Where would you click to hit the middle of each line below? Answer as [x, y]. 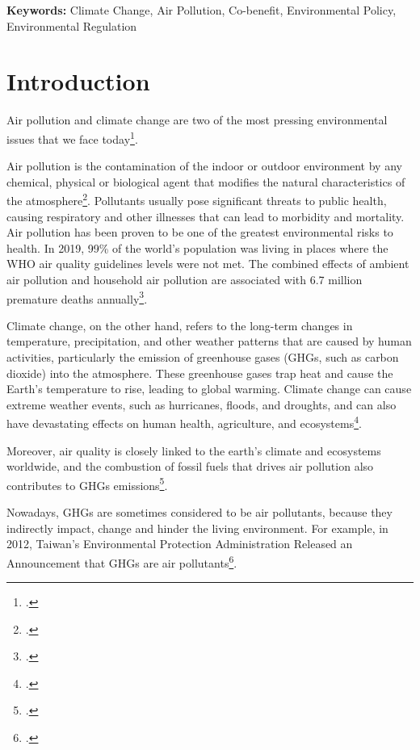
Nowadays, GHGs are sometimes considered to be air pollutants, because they [199, 512]
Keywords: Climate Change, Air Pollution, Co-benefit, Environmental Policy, [202, 10]
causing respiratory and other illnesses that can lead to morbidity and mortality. [206, 216]
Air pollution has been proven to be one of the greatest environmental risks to [200, 232]
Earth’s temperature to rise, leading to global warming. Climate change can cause [209, 389]
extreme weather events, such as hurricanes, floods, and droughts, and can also [202, 404]
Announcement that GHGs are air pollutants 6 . [122, 561]
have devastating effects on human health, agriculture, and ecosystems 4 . [184, 422]
